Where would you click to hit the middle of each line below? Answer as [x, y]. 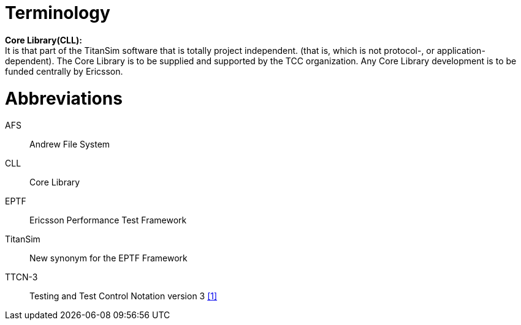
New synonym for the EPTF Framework [108, 258]
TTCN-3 [21, 277]
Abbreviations [64, 98]
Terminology [58, 13]
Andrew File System [70, 144]
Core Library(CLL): [44, 40]
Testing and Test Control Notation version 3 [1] [124, 296]
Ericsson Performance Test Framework [108, 220]
